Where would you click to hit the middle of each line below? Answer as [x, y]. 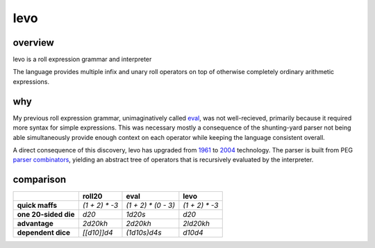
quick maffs [37, 206]
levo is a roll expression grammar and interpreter [82, 60]
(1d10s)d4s [144, 233]
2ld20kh [197, 224]
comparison [40, 180]
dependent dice [44, 233]
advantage [35, 224]
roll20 [92, 196]
